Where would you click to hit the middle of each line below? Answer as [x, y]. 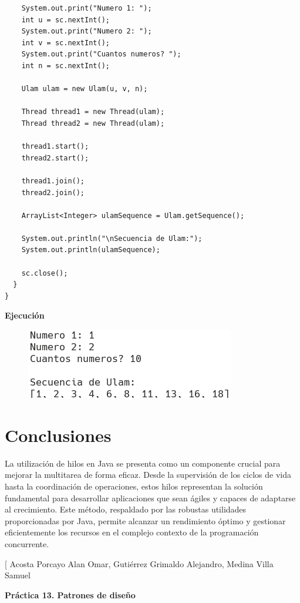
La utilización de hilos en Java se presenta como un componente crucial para [143, 463]
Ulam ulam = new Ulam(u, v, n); [85, 89]
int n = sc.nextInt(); [65, 66]
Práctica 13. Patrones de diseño [70, 594]
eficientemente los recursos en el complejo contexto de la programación [132, 532]
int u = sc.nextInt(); [65, 20]
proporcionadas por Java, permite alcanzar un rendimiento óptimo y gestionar [145, 520]
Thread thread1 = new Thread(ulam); [93, 112]
